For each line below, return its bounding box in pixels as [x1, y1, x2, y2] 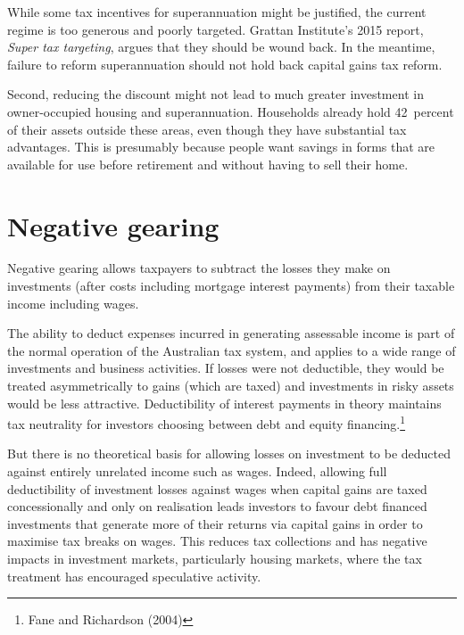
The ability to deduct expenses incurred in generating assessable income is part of [7, 324, 455, 342]
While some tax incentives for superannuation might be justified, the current [7, 3, 427, 21]
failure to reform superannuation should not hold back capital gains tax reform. [7, 54, 443, 73]
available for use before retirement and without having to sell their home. [7, 154, 409, 173]
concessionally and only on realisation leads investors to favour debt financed [7, 497, 427, 515]
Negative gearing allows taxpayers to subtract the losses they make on [7, 259, 391, 277]
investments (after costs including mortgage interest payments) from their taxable [7, 276, 455, 295]
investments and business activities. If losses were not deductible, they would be [7, 359, 444, 377]
